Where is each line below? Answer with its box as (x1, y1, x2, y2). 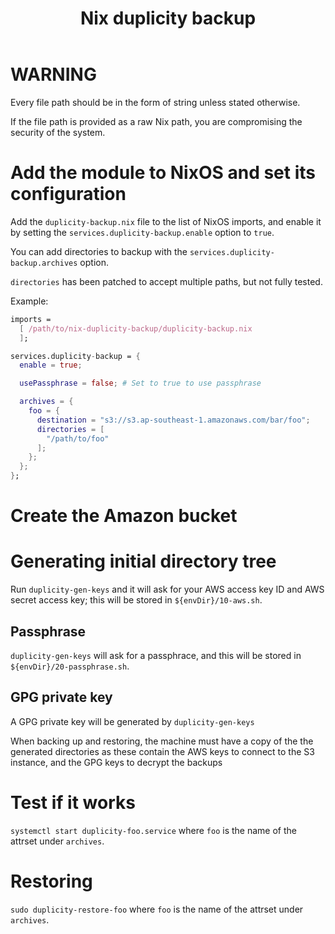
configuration (10, 183, 127, 206)
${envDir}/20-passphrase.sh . (10, 660, 130, 672)
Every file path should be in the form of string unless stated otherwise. (10, 96, 301, 108)
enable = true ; (19, 360, 83, 371)
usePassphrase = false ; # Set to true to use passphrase (19, 378, 262, 389)
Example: (10, 295, 49, 307)
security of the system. (10, 126, 106, 138)
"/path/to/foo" (46, 433, 110, 444)
